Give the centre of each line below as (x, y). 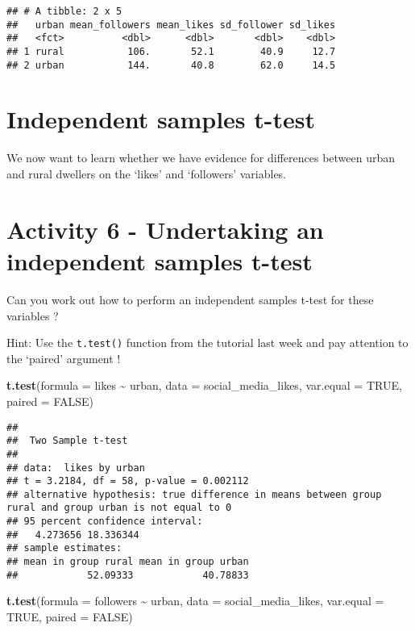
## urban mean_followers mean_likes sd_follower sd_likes (171, 25)
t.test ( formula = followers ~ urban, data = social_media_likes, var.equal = (195, 601)
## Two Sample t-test (67, 441)
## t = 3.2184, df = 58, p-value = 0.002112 (128, 481)
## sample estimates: (64, 548)
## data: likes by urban (76, 468)
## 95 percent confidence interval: (105, 522)
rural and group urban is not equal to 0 (119, 508)
